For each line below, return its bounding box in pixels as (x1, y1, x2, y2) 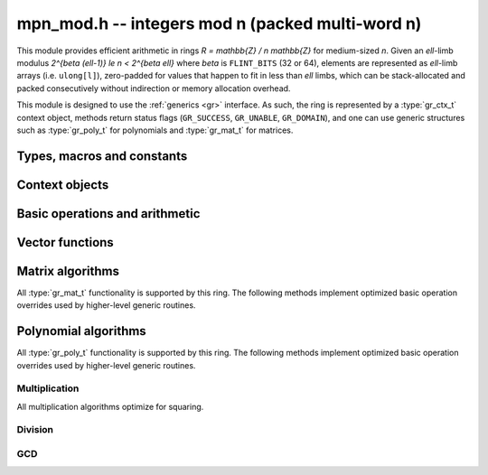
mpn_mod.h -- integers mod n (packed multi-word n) (16, 14, 422, 33)
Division (16, 424, 54, 436)
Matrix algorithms (16, 263, 120, 279)
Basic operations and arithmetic (16, 206, 201, 221)
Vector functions (16, 235, 115, 250)
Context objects (16, 177, 109, 192)
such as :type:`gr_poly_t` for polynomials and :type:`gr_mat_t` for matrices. (16, 125, 294, 135)
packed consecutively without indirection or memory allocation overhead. (16, 82, 291, 94)
